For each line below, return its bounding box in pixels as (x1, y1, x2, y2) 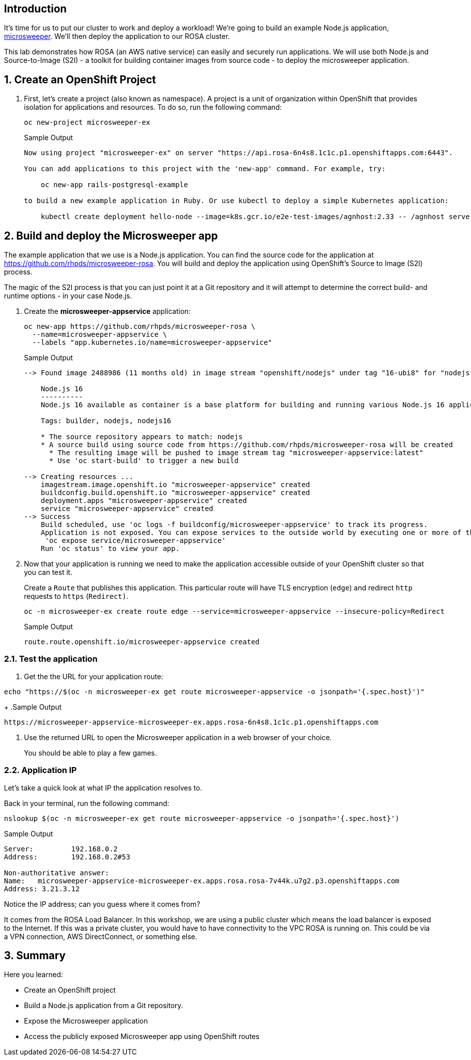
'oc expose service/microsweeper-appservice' (45, 536, 226, 545)
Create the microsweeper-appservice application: (24, 307, 191, 316)
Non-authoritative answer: (4, 868, 109, 877)
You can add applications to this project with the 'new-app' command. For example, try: (24, 165, 386, 173)
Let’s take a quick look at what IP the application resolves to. (4, 783, 202, 792)
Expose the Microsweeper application (24, 1017, 148, 1026)
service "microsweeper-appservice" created (40, 505, 214, 513)
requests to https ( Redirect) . (24, 592, 129, 601)
